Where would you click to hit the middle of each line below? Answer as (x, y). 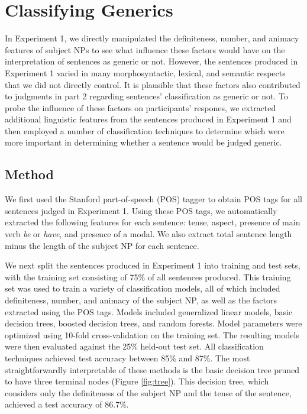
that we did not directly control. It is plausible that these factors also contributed (153, 84)
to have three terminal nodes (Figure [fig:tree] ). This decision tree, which (137, 381)
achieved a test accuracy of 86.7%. (67, 404)
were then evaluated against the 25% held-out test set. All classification (134, 346)
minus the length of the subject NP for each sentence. (102, 245)
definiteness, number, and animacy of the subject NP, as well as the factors (141, 300)
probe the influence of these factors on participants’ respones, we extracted (140, 107)
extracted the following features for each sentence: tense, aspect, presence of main (153, 222)
